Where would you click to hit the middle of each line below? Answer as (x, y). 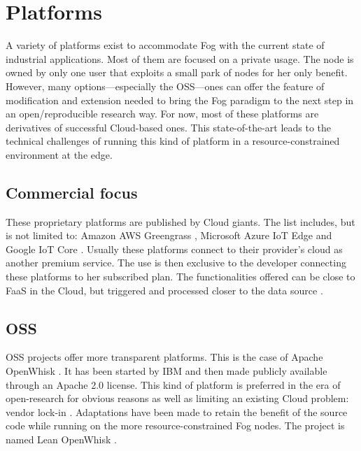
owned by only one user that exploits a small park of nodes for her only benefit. (177, 72)
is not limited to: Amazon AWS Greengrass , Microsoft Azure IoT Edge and (169, 235)
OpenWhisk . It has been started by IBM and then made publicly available (167, 371)
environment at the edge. (59, 154)
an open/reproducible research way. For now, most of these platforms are (162, 114)
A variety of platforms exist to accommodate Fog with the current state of (165, 45)
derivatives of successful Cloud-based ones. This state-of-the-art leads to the (169, 127)
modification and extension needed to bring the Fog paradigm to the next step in (180, 100)
